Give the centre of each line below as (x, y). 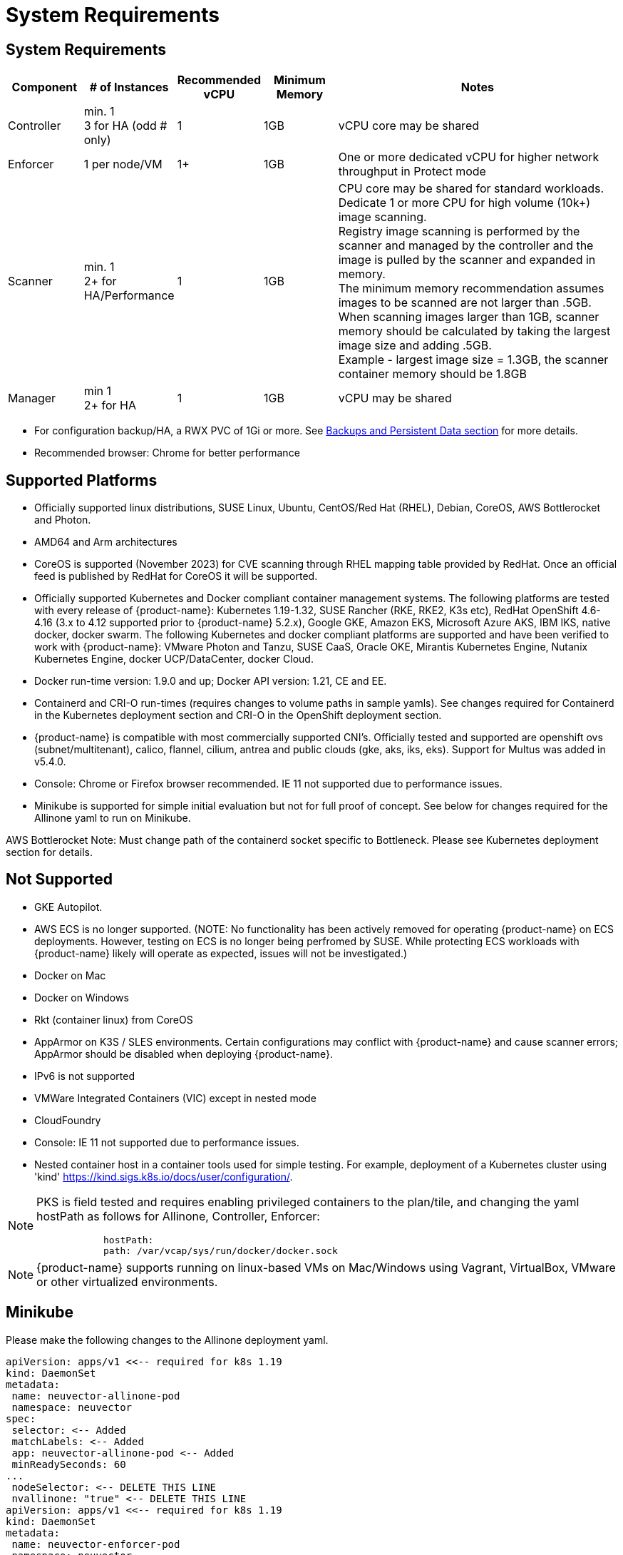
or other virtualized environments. (127, 1281)
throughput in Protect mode (412, 172)
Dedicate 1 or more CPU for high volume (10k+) (464, 203)
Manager (32, 398)
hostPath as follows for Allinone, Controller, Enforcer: (178, 1216)
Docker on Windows (82, 997)
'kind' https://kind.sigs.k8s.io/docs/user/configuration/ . (164, 1176)
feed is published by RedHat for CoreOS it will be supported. (176, 576)
